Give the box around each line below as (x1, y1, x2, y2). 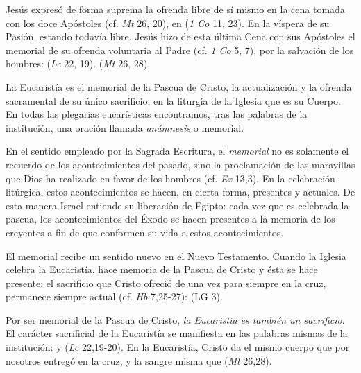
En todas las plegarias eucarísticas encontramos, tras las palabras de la (6, 107, 308, 121)
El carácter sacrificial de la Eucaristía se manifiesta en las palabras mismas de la (6, 326, 348, 340)
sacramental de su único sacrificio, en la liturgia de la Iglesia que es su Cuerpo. (6, 93, 341, 107)
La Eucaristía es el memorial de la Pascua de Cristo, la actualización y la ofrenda (6, 79, 352, 94)
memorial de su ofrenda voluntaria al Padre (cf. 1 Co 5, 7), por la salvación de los (6, 42, 354, 57)
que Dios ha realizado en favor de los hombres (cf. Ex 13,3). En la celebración (6, 171, 335, 185)
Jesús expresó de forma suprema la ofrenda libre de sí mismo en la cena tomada (6, 2, 345, 16)
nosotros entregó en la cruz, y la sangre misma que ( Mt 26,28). (6, 353, 272, 367)
